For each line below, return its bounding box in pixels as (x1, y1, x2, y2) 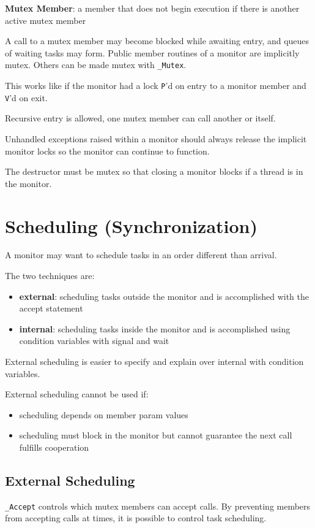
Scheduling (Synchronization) (5, 213, 258, 238)
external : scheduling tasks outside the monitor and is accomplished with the (19, 289, 309, 302)
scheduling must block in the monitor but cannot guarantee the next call (19, 429, 292, 442)
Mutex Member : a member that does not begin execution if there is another (5, 2, 300, 14)
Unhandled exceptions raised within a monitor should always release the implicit (5, 132, 307, 145)
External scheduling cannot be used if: (5, 388, 149, 400)
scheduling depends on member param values (19, 408, 188, 421)
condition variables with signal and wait (19, 334, 169, 347)
